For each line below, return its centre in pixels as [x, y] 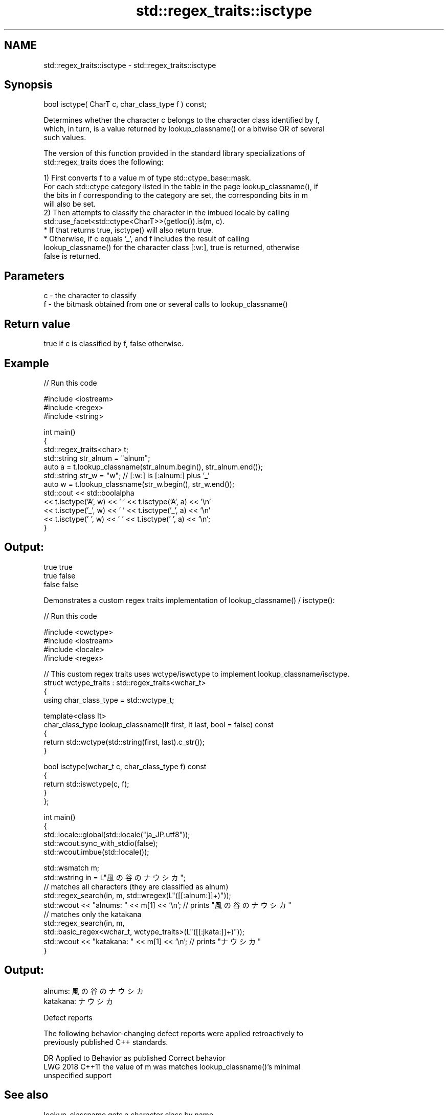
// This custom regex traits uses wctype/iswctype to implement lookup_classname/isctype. [197, 674]
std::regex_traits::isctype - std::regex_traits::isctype [130, 65]
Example [27, 363]
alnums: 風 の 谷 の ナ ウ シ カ [94, 991]
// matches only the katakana [93, 914]
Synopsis [28, 85]
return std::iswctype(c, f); [86, 784]
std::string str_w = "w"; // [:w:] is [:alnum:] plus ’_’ [127, 475]
